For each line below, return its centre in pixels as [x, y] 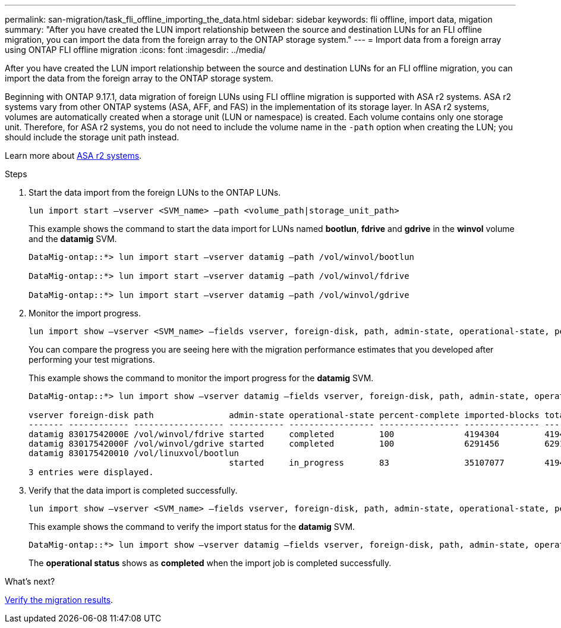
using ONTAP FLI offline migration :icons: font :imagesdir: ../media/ [135, 50]
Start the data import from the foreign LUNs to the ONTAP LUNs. [155, 192]
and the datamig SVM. [73, 239]
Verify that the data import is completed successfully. [133, 490]
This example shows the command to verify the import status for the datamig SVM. [192, 527]
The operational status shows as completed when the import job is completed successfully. [210, 563]
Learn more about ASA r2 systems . [73, 156]
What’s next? [30, 581]
